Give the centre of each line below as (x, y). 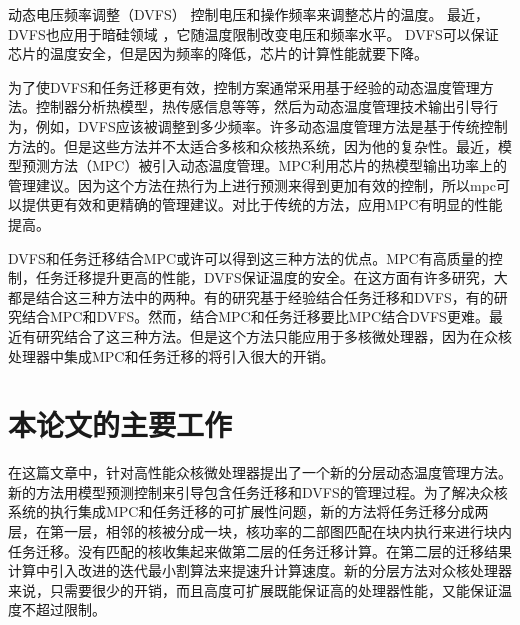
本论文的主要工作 (120, 424)
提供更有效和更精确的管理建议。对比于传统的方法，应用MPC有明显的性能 (262, 204)
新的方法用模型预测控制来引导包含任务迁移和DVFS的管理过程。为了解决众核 (258, 491)
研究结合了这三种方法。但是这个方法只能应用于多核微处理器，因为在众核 (273, 335)
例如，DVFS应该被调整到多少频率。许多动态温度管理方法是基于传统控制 (271, 125)
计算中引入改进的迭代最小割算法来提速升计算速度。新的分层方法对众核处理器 (260, 570)
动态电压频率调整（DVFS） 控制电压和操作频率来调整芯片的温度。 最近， (249, 14)
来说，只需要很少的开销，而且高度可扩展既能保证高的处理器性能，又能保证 (253, 589)
